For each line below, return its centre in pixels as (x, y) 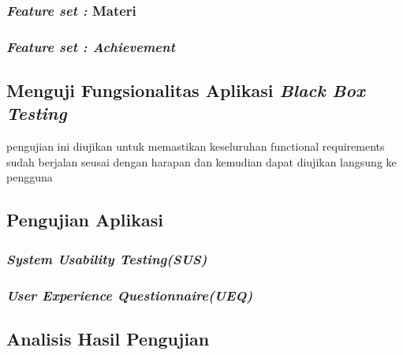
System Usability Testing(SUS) (107, 258)
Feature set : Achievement (91, 46)
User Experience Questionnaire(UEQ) (130, 295)
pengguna (30, 177)
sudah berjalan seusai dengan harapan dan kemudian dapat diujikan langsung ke (201, 161)
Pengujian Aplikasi (85, 220)
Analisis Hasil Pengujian (108, 338)
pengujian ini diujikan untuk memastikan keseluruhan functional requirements (196, 146)
